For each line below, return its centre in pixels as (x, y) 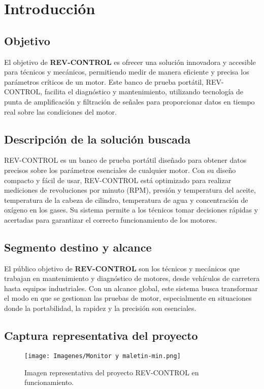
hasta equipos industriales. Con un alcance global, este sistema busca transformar (131, 288)
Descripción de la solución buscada (97, 139)
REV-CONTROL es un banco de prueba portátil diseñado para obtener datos (125, 160)
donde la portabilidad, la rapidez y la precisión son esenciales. (100, 308)
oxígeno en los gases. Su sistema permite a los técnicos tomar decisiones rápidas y (131, 210)
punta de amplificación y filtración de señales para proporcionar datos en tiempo (129, 101)
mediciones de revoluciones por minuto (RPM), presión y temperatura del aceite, (130, 190)
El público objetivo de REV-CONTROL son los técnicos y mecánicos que (122, 268)
